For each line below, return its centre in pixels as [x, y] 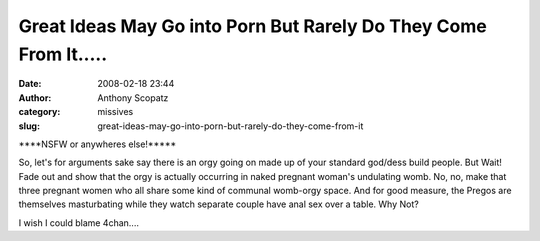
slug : [29, 126]
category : [39, 112]
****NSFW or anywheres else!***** [97, 144]
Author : [35, 97]
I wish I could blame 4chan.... [79, 222]
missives [115, 112]
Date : [30, 84]
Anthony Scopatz [133, 97]
